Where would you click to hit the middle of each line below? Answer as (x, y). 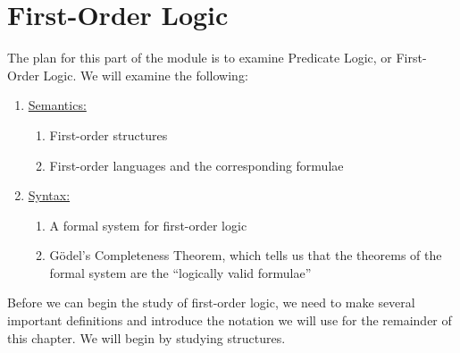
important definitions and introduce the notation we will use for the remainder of (230, 320)
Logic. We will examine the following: (146, 75)
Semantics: (57, 105)
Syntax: (49, 195)
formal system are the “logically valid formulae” (180, 272)
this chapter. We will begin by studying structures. (146, 337)
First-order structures (109, 134)
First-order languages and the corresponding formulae (197, 165)
